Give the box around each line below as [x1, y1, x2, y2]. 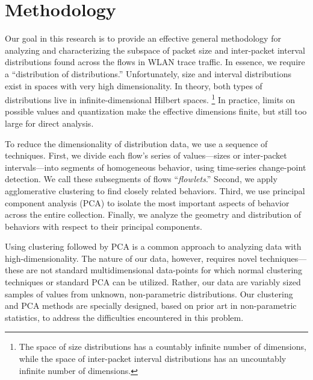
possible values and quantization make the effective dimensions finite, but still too [5, 105, 307, 118]
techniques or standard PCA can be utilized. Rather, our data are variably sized [5, 276, 301, 288]
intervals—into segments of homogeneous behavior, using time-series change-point [5, 160, 306, 173]
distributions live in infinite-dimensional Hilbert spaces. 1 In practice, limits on [5, 92, 296, 106]
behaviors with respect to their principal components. [5, 220, 202, 232]
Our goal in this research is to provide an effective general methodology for [5, 32, 281, 45]
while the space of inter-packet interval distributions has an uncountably [19, 352, 287, 365]
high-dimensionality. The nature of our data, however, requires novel [5, 252, 257, 264]
